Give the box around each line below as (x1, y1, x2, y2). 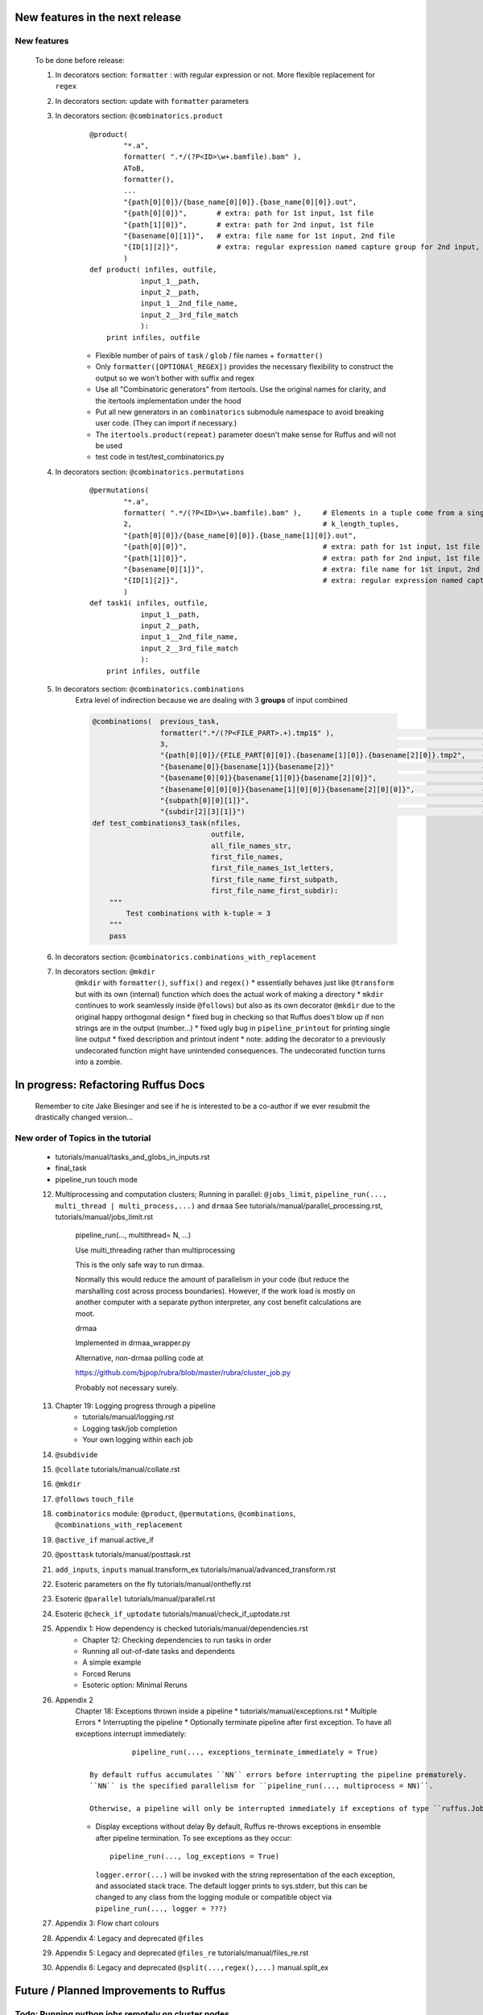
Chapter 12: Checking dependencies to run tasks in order (82, 1635, 272, 1644)
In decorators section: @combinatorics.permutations (55, 467, 245, 476)
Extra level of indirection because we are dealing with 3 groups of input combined (75, 696, 348, 705)
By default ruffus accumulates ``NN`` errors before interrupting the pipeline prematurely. (89, 1770, 468, 1779)
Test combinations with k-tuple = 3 (126, 908, 271, 918)
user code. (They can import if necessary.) (95, 418, 237, 428)
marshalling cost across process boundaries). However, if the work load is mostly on (75, 1286, 356, 1295)
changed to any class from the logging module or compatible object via (95, 1892, 332, 1902)
